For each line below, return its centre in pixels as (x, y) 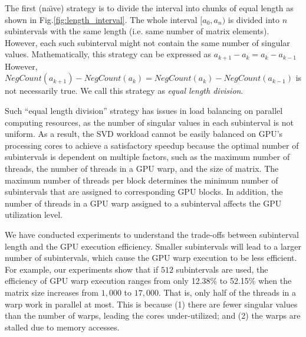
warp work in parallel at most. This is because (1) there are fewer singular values (151, 304)
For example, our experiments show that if (82, 269)
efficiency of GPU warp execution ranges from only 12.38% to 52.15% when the (148, 281)
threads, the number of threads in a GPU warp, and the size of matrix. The (142, 168)
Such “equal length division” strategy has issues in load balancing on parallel (144, 111)
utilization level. (34, 215)
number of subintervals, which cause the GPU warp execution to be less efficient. (151, 258)
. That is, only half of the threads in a (227, 292)
